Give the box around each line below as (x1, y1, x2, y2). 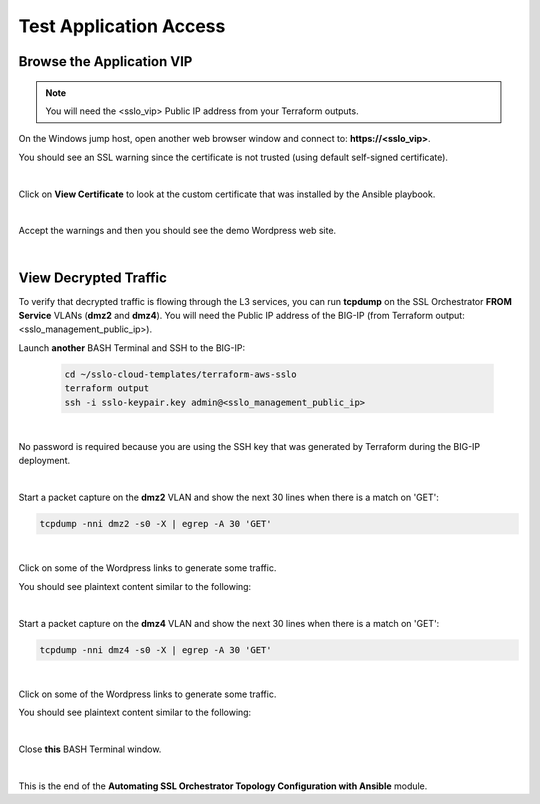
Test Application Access (18, 15, 226, 37)
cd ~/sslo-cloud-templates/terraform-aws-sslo (64, 368, 297, 380)
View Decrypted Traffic (18, 269, 167, 286)
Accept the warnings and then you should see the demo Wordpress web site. (18, 225, 337, 237)
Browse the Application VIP (18, 53, 193, 70)
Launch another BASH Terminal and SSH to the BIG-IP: (18, 341, 245, 354)
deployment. (18, 455, 70, 467)
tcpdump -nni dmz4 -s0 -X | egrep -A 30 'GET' (39, 644, 272, 655)
